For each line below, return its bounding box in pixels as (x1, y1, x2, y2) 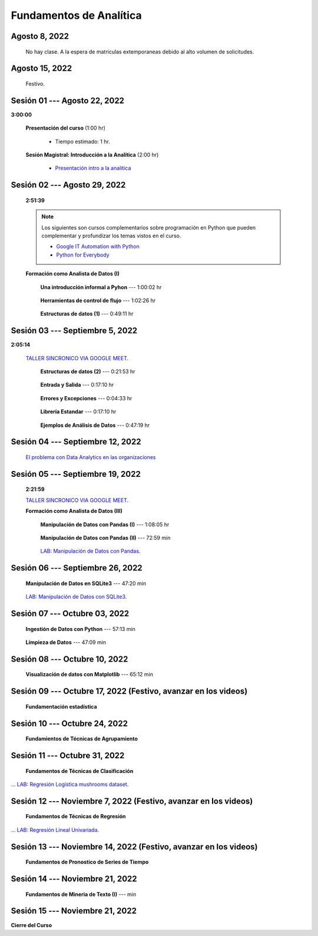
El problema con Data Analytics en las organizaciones (25, 454, 156, 461)
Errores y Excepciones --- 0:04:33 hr (40, 394, 132, 401)
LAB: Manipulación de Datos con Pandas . (40, 547, 141, 555)
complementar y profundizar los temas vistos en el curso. (41, 233, 181, 240)
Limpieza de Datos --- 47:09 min (25, 639, 106, 646)
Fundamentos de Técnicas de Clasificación (25, 767, 134, 774)
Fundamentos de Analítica (11, 9, 142, 22)
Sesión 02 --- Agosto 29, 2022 (11, 180, 126, 190)
